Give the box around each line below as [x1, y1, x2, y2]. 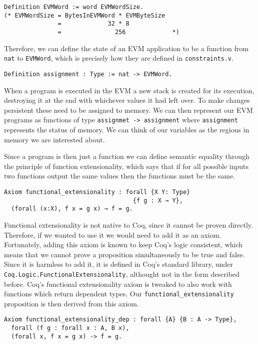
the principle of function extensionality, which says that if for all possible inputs [4, 160, 249, 171]
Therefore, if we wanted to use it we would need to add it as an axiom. [4, 229, 221, 240]
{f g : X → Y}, [132, 197, 183, 204]
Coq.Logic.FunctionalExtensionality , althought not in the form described [4, 268, 240, 279]
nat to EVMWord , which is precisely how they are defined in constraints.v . [4, 53, 233, 63]
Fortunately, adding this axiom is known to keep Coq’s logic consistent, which [4, 239, 243, 250]
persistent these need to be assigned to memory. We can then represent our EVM [4, 104, 253, 115]
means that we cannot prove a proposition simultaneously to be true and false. [4, 249, 245, 259]
